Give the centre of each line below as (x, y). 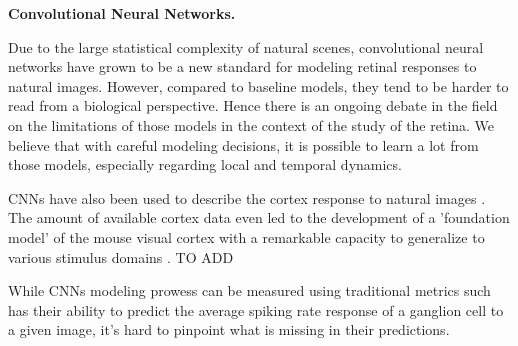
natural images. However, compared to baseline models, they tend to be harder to (258, 85)
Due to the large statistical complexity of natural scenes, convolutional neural (246, 46)
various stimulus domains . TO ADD (121, 256)
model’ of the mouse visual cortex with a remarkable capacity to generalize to (246, 236)
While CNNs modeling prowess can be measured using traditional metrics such (249, 290)
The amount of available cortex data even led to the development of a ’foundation (259, 217)
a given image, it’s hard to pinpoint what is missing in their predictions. (229, 329)
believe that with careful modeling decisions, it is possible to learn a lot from (243, 144)
